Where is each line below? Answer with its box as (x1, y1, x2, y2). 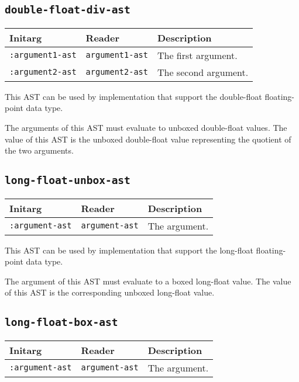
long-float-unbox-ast (5, 174, 130, 187)
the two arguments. (5, 144, 74, 157)
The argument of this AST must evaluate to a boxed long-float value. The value (5, 275, 291, 287)
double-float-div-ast (5, 4, 130, 16)
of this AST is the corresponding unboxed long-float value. (5, 286, 215, 298)
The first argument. (157, 48, 238, 62)
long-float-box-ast (5, 316, 118, 329)
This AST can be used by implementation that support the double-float (5, 90, 262, 102)
